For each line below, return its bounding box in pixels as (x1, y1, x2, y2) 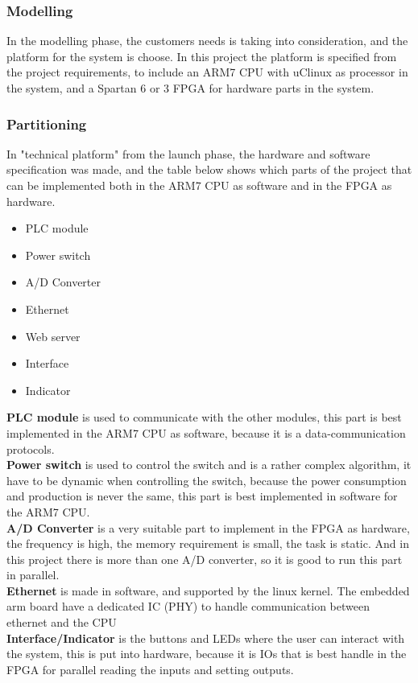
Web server (25, 327, 81, 344)
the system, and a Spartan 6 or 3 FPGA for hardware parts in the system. (6, 80, 375, 96)
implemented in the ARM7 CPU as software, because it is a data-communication (6, 424, 406, 441)
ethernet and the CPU (6, 614, 117, 631)
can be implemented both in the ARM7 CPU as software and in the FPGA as (6, 177, 392, 193)
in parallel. (6, 566, 60, 583)
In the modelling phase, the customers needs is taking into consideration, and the (6, 32, 408, 49)
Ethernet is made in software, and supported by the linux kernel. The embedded (6, 582, 410, 599)
